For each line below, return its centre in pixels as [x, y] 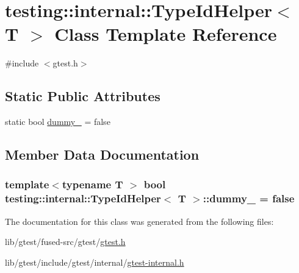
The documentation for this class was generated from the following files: [139, 221]
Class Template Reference [166, 34]
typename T [92, 184]
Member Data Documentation [102, 154]
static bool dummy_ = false [58, 122]
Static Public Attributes [83, 96]
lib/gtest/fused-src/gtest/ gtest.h [65, 242]
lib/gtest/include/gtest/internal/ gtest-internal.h [95, 262]
